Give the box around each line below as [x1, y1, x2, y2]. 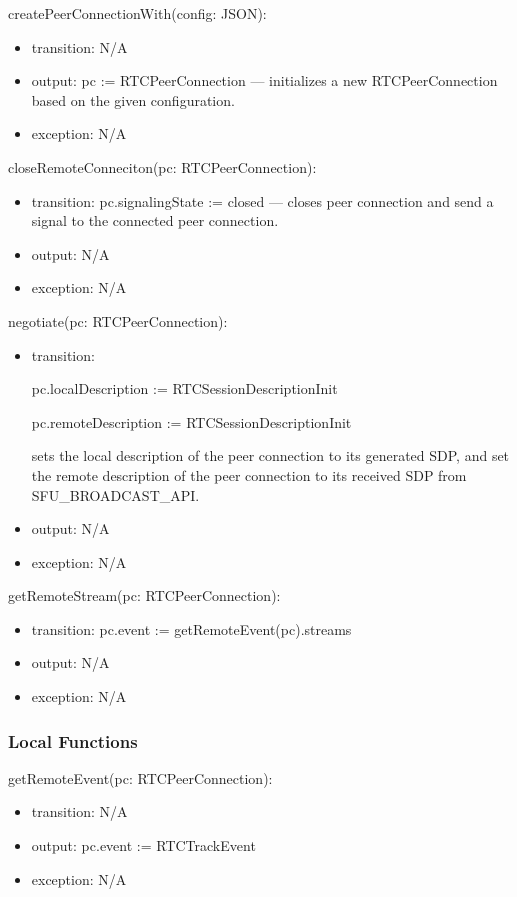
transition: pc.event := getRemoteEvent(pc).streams [31, 618, 352, 639]
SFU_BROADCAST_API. [31, 484, 200, 505]
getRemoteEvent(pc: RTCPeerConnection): [8, 767, 273, 788]
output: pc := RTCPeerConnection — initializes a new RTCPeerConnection [31, 70, 498, 91]
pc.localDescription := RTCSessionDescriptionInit [31, 378, 338, 399]
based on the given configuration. [31, 89, 235, 110]
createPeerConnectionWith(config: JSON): [8, 3, 267, 23]
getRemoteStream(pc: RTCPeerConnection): [8, 585, 281, 606]
